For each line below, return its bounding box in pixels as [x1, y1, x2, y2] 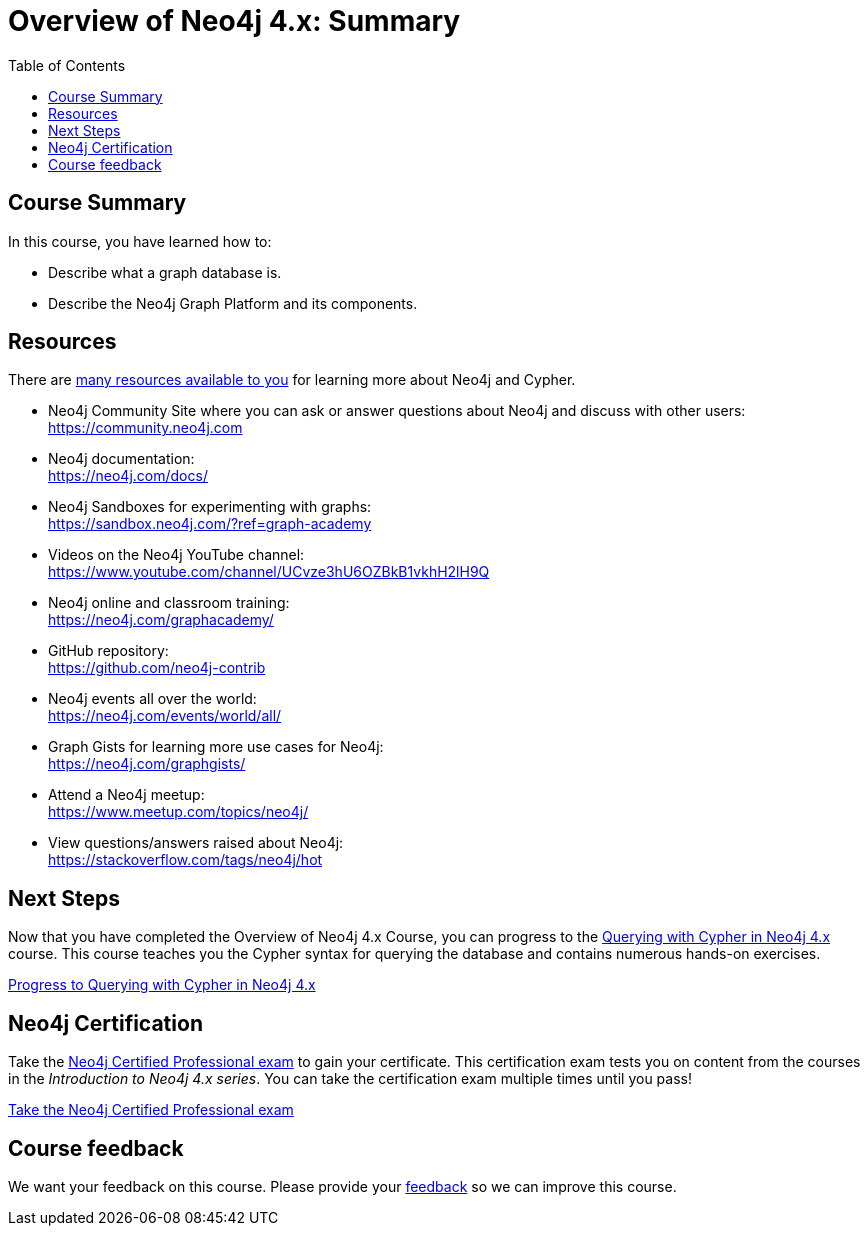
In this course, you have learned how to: [8, 232, 272, 250]
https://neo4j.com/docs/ [48, 467, 208, 485]
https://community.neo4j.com [48, 419, 243, 437]
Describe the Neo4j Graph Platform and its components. [48, 294, 418, 312]
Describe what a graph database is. [48, 263, 282, 281]
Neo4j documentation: [48, 450, 195, 468]
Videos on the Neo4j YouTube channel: [48, 546, 305, 564]
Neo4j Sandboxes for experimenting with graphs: [48, 498, 372, 516]
